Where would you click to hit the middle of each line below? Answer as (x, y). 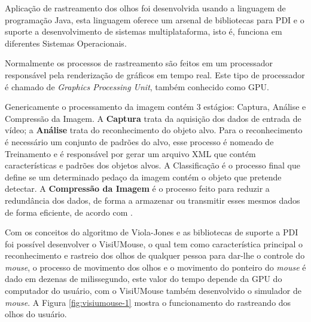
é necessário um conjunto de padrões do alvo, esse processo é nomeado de (139, 141)
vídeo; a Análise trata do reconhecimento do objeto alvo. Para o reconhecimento (154, 130)
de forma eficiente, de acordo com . (69, 212)
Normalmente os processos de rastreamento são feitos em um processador (139, 63)
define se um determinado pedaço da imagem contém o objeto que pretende (143, 177)
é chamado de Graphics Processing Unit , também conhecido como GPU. (137, 86)
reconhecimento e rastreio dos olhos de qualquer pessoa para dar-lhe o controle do (155, 255)
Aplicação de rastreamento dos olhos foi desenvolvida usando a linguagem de (145, 8)
